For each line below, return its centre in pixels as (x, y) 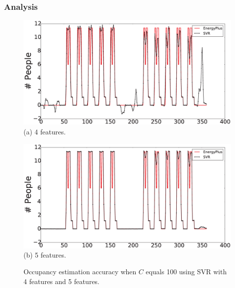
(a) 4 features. (45, 132)
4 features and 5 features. (62, 281)
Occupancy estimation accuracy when (80, 272)
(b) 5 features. (45, 255)
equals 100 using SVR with (186, 272)
